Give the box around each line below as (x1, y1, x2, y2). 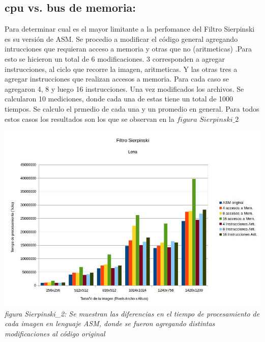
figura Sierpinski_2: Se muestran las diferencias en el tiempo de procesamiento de (5, 308, 260, 319)
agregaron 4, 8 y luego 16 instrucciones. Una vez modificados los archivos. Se (5, 83, 244, 94)
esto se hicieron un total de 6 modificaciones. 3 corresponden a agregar (5, 53, 225, 64)
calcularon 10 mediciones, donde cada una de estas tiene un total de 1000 (5, 93, 233, 104)
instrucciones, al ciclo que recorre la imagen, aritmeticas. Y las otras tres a (5, 63, 238, 74)
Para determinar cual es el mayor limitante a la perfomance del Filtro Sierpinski (5, 23, 255, 34)
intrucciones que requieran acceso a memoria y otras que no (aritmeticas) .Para (5, 43, 252, 54)
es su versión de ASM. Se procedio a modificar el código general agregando (5, 33, 238, 44)
